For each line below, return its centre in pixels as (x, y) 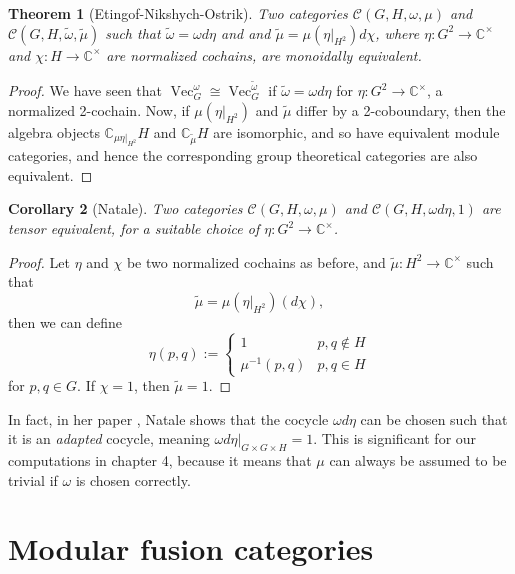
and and (245, 32)
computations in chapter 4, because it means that (160, 460)
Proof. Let (39, 261)
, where (397, 32)
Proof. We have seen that (85, 90)
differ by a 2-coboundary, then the (401, 109)
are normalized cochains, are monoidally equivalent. (264, 54)
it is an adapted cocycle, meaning (109, 438)
